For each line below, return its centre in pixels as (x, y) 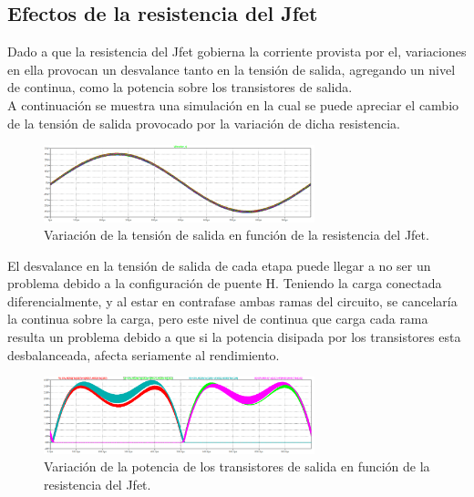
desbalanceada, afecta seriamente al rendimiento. (144, 354)
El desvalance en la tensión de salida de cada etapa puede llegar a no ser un (219, 265)
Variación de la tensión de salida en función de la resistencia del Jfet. (237, 235)
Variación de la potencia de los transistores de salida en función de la (237, 466)
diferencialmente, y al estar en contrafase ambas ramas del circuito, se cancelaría (232, 300)
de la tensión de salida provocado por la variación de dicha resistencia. (204, 123)
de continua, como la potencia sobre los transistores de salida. (180, 87)
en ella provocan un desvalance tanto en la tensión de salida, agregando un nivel (232, 69)
